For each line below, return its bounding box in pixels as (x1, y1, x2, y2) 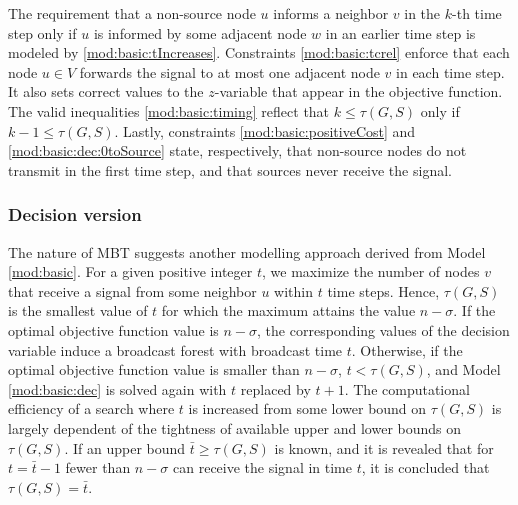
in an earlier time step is (325, 22, 476, 43)
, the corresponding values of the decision (257, 319, 510, 340)
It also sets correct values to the (8, 81, 204, 102)
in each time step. (396, 61, 505, 82)
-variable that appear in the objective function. (214, 81, 503, 102)
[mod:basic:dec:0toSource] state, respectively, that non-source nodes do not (8, 140, 467, 161)
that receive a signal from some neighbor (8, 280, 257, 301)
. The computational (344, 378, 470, 399)
